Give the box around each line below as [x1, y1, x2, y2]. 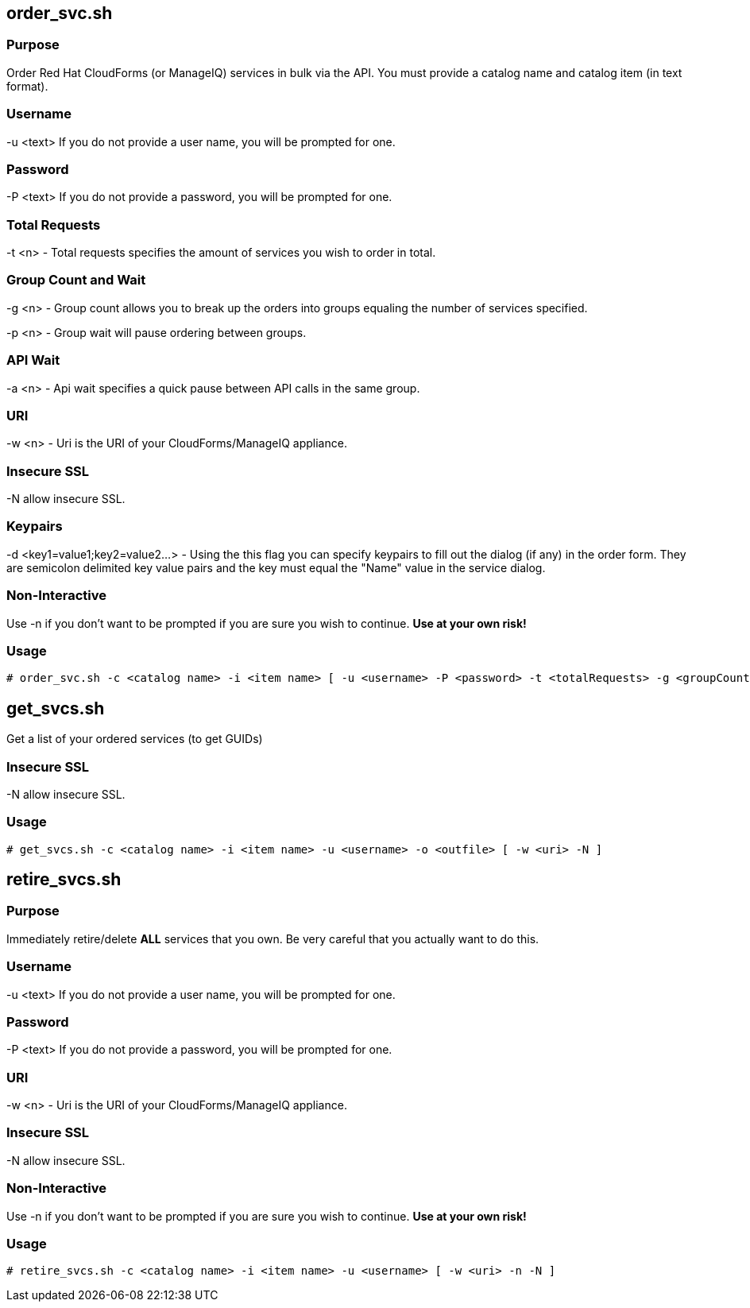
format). [6, 79, 48, 93]
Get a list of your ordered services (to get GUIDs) [6, 732, 263, 746]
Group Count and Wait [6, 272, 146, 288]
